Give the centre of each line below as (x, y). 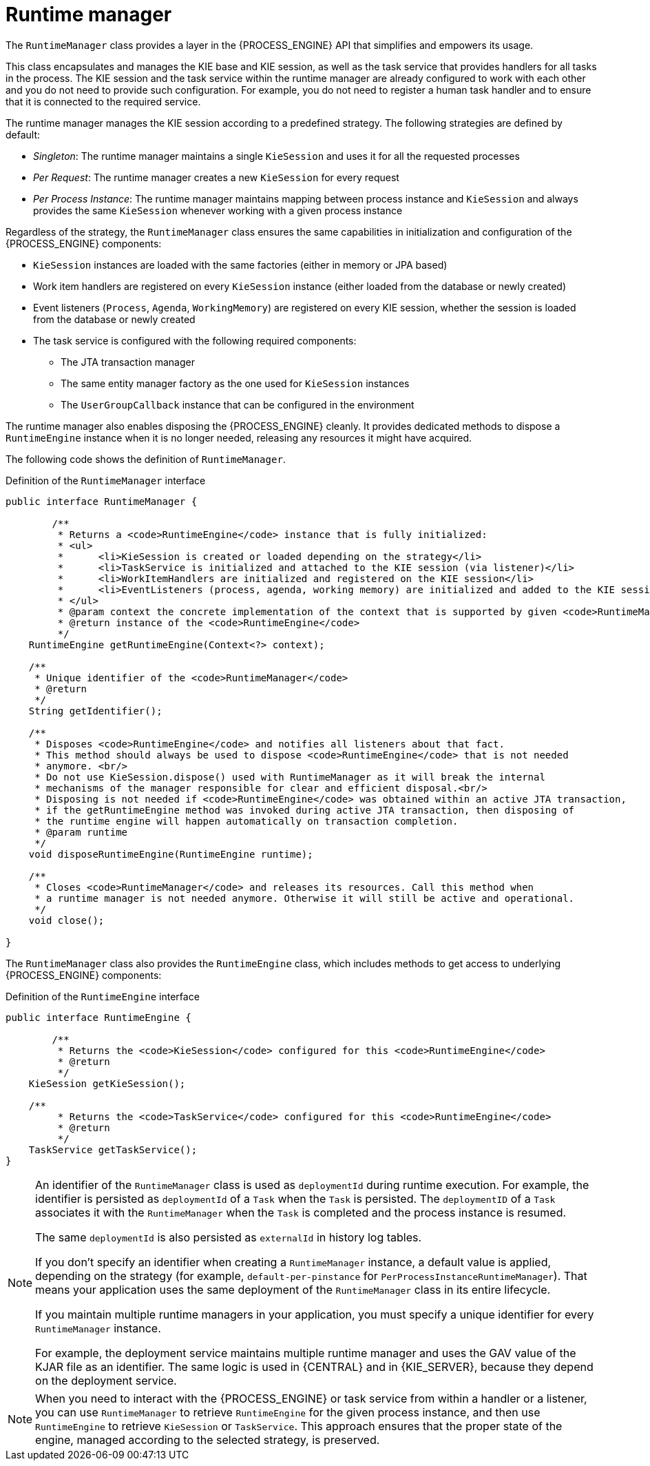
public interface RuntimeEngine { (98, 1017)
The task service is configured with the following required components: (195, 340)
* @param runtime (81, 832)
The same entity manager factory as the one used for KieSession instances (235, 383)
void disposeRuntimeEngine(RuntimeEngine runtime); (171, 854)
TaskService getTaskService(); (113, 1149)
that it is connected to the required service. (103, 101)
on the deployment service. (106, 1380)
